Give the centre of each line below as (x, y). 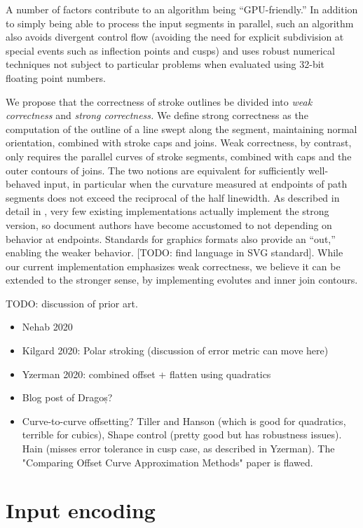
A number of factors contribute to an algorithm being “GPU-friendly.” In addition (182, 9)
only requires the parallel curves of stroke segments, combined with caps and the (179, 156)
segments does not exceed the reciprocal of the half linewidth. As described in (173, 197)
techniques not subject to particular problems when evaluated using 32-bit (165, 64)
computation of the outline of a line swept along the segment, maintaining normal (181, 128)
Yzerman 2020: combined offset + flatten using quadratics (146, 374)
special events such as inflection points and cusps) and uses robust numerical (170, 50)
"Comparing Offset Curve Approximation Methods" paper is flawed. (167, 462)
